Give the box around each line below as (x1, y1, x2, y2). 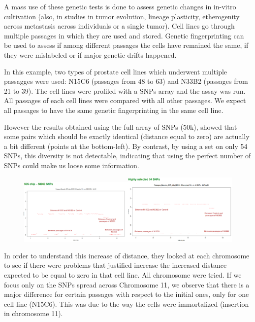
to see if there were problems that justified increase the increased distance (4, 260, 227, 270)
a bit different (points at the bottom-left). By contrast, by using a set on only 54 (4, 141, 248, 151)
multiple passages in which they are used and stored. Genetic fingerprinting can (4, 30, 244, 40)
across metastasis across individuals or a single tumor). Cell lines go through (4, 21, 235, 31)
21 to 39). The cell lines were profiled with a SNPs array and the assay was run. (4, 85, 246, 96)
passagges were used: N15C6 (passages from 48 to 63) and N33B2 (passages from (4, 76, 248, 86)
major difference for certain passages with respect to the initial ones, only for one (4, 289, 249, 299)
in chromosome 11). (4, 308, 63, 319)
